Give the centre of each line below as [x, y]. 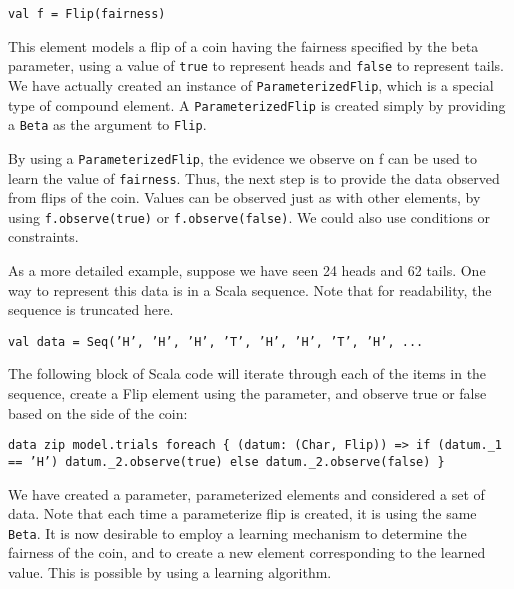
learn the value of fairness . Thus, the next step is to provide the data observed [254, 177]
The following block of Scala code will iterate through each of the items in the [247, 373]
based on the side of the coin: [98, 412]
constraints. [43, 236]
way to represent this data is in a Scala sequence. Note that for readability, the [250, 289]
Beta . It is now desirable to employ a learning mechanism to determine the [237, 532]
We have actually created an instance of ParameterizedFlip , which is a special [251, 84]
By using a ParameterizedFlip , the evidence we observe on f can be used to [243, 157]
